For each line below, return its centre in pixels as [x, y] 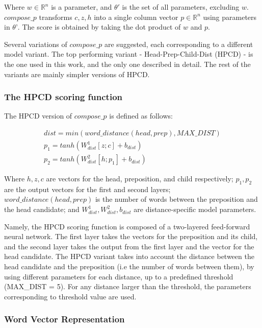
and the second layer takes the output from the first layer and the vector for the [129, 246]
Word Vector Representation [64, 319]
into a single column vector [136, 17]
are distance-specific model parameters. [195, 209]
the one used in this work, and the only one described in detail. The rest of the [127, 64]
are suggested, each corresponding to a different [179, 44]
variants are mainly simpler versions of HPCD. [77, 74]
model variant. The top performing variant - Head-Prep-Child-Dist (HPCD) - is [129, 54]
